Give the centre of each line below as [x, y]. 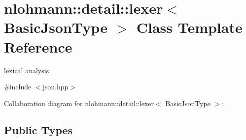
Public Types [38, 129]
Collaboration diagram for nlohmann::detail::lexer [79, 103]
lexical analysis [27, 70]
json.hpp [55, 87]
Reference [38, 46]
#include [18, 87]
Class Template [189, 27]
